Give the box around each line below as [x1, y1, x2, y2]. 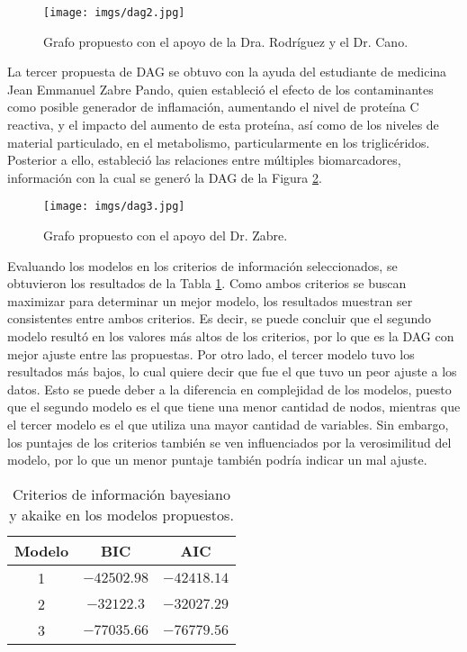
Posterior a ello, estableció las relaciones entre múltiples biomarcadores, [7, 150, 401, 169]
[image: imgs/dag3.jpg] [43, 200, 185, 213]
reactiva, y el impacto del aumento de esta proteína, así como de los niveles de [7, 115, 439, 134]
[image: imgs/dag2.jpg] [43, 6, 185, 19]
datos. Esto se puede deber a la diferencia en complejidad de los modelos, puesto [7, 379, 452, 398]
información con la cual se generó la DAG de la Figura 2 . [7, 168, 322, 186]
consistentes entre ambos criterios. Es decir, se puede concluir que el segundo [7, 309, 432, 328]
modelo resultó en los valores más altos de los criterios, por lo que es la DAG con [7, 327, 454, 346]
